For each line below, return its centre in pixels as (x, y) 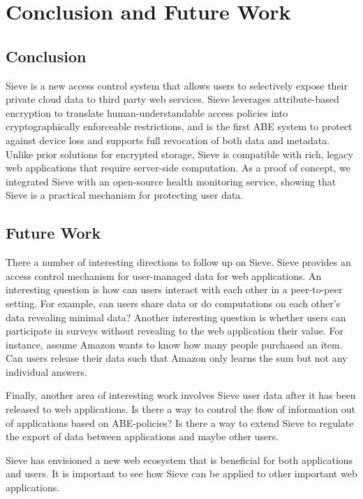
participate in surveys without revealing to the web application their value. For (175, 331)
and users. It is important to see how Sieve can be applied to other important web (181, 473)
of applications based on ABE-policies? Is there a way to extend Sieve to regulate (180, 422)
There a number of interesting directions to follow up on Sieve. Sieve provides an (178, 262)
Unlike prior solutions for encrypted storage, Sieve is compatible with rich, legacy (179, 154)
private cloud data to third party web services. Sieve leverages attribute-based (172, 99)
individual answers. (46, 371)
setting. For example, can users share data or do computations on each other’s (173, 303)
